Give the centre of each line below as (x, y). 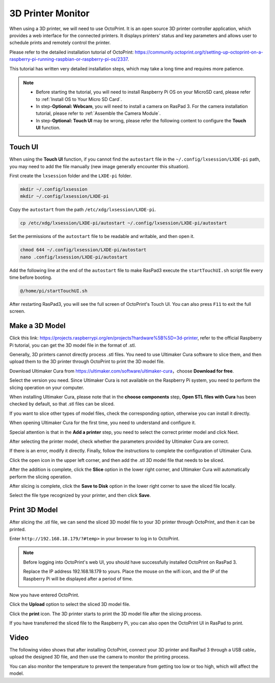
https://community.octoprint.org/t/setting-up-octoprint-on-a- (199, 52)
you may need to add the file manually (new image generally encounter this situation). (99, 166)
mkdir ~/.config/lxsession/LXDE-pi (64, 196)
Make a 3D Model (37, 326)
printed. (18, 529)
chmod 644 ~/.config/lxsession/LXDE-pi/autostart (83, 250)
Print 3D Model (34, 510)
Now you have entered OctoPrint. (44, 595)
